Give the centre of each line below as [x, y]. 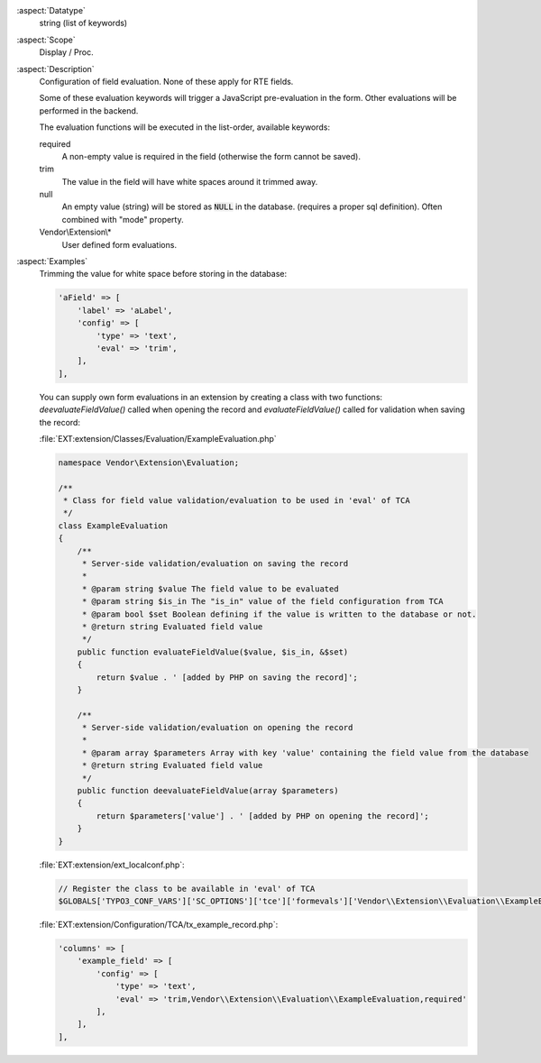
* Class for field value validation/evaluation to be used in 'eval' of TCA [237, 501]
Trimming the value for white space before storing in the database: [163, 274]
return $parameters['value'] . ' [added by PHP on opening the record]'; [263, 816]
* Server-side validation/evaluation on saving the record [215, 564]
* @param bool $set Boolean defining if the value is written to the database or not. [279, 614]
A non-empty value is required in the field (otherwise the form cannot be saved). [211, 156]
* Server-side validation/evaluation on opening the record [217, 728]
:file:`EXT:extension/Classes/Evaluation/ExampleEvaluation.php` [158, 438]
